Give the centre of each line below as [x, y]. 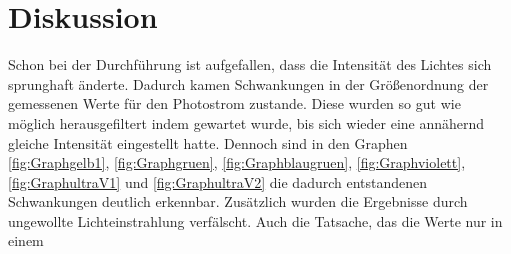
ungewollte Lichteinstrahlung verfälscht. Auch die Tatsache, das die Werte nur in [255, 220]
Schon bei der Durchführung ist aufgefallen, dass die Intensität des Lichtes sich [250, 64]
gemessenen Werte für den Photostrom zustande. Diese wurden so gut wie [234, 103]
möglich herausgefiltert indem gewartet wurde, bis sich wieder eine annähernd [246, 122]
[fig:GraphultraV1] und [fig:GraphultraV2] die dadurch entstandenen [218, 181]
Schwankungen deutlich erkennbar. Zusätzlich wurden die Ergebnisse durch [238, 201]
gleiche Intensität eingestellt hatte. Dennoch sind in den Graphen [208, 142]
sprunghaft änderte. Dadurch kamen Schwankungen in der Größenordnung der [248, 83]
